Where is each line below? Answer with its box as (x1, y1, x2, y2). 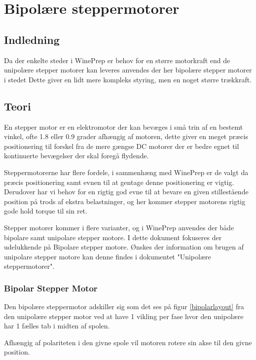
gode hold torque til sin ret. (4, 206, 87, 216)
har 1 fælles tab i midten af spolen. (4, 321, 110, 331)
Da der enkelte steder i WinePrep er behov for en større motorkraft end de (4, 55, 230, 65)
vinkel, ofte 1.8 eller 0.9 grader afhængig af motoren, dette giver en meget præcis (4, 131, 248, 142)
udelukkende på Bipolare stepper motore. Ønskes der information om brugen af (4, 242, 244, 252)
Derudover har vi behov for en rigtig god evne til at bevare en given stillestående (4, 186, 249, 197)
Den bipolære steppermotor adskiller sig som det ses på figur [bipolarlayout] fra (4, 301, 244, 312)
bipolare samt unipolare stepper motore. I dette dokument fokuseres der (4, 232, 222, 242)
